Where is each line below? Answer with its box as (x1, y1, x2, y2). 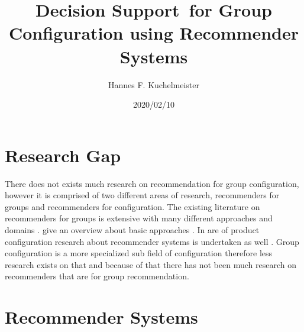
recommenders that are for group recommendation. (5, 270, 189, 282)
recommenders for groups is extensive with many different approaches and (5, 212, 273, 224)
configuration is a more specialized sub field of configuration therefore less (5, 247, 273, 259)
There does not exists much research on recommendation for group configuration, (5, 177, 299, 189)
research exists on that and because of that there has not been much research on (5, 258, 296, 270)
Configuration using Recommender (8, 21, 299, 45)
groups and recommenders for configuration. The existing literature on (5, 200, 260, 212)
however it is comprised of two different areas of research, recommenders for (5, 189, 280, 201)
